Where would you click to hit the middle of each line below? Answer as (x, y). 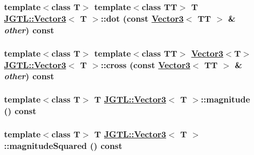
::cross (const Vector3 (145, 64)
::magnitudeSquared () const (63, 145)
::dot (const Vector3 (142, 18)
